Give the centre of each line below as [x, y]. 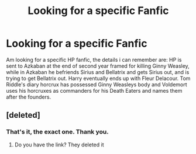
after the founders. [29, 97]
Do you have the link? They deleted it [59, 145]
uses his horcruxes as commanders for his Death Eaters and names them [94, 90]
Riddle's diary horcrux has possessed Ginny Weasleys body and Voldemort [97, 84]
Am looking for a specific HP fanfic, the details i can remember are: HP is [94, 60]
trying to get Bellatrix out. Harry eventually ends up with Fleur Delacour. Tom [98, 78]
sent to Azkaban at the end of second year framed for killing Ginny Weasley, [98, 66]
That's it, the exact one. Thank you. [58, 132]
